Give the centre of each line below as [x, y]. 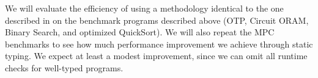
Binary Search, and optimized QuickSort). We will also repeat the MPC [140, 32]
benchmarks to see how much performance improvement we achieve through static [159, 44]
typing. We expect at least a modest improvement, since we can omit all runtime [156, 56]
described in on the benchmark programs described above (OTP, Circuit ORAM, [157, 20]
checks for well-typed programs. [64, 67]
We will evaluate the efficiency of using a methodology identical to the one [144, 8]
